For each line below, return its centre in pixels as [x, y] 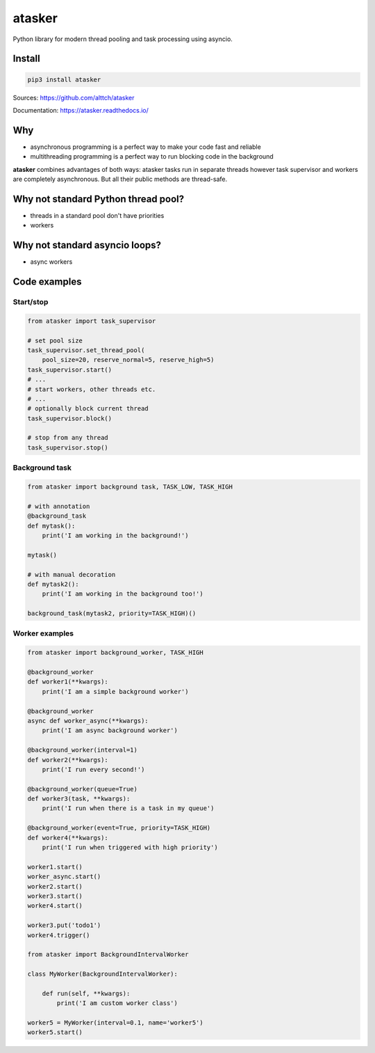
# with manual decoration [72, 575]
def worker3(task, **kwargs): [79, 799]
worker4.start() [55, 906]
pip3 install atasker [64, 79]
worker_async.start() [64, 877]
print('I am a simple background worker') [115, 691]
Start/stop [31, 301]
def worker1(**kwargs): [68, 682]
